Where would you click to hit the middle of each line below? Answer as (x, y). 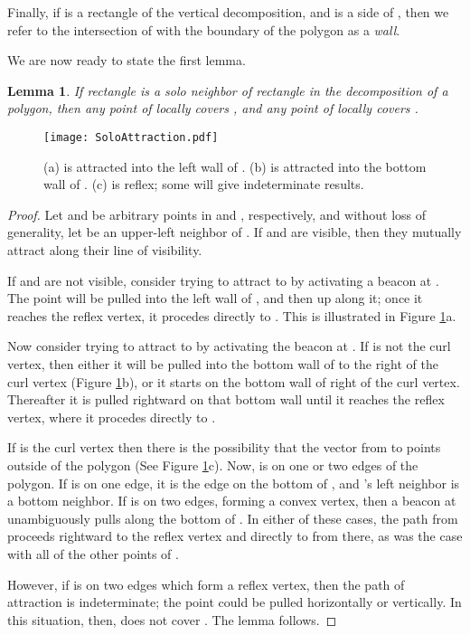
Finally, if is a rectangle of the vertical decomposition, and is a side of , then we (228, 12)
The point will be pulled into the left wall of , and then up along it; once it (215, 298)
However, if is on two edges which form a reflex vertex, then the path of (206, 584)
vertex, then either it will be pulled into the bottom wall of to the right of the (223, 363)
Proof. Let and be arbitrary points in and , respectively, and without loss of (217, 214)
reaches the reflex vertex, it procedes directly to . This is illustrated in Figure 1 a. (232, 315)
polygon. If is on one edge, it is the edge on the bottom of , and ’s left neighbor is (234, 483)
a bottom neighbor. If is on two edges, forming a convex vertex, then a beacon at (232, 501)
